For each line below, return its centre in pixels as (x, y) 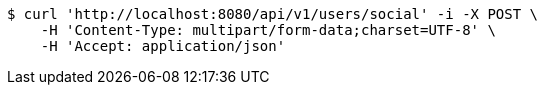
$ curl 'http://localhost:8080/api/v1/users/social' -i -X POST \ (273, 14)
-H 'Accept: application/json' (163, 46)
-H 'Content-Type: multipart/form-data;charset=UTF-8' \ (268, 30)
